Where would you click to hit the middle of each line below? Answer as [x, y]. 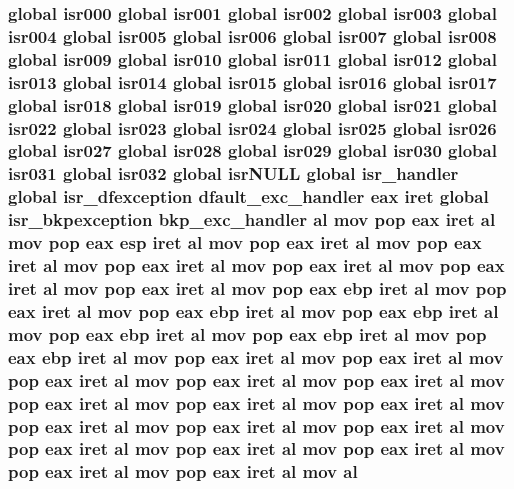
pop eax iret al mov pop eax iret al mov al [183, 471]
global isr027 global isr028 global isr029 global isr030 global [252, 150]
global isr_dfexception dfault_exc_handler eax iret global [248, 196]
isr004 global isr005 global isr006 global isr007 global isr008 [252, 35]
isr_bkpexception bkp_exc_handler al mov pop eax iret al [252, 219]
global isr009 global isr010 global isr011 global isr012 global [252, 58]
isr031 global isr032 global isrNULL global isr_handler [233, 173]
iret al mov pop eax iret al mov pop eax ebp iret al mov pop [257, 287]
